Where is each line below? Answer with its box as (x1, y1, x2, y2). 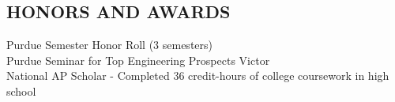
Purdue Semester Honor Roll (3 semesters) (6, 36, 213, 53)
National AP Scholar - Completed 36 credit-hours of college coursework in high (6, 67, 389, 84)
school (6, 82, 36, 99)
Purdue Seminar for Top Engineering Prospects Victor (6, 51, 270, 68)
